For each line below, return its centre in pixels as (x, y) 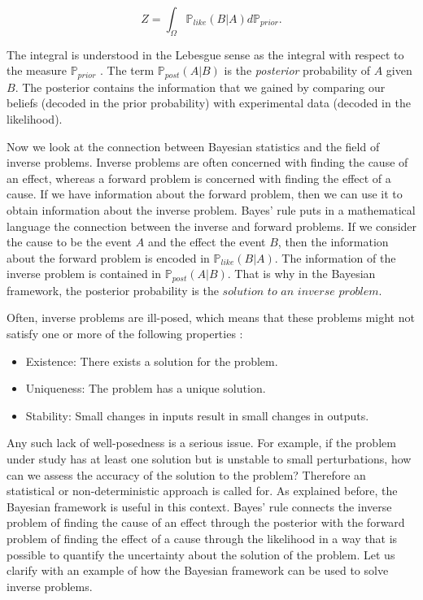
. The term (127, 70)
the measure (37, 70)
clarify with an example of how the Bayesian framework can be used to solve (198, 570)
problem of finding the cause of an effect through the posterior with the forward (206, 522)
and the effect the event (207, 242)
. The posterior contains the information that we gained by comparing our (200, 87)
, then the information (333, 242)
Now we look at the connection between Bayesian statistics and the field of (193, 146)
